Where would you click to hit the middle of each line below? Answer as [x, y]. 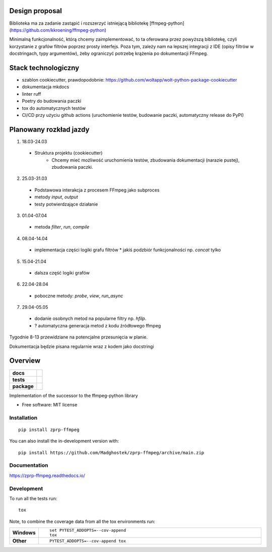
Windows [24, 533]
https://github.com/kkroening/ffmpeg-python [58, 30]
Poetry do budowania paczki [52, 101]
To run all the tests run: [33, 498]
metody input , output [56, 197]
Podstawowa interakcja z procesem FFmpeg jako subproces [97, 190]
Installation [23, 418]
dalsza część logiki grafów [62, 272]
